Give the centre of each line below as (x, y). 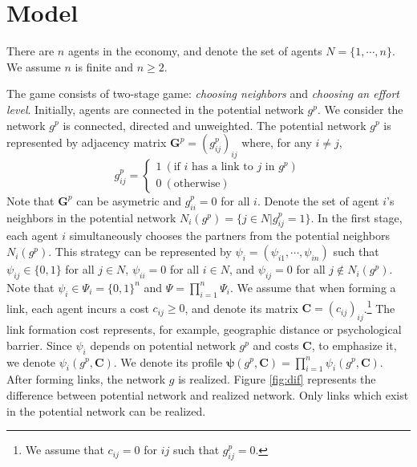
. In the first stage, (356, 217)
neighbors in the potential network (91, 217)
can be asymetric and (129, 200)
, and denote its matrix (241, 308)
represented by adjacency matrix (87, 142)
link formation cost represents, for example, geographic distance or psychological (204, 329)
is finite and (104, 66)
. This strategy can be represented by (140, 252)
